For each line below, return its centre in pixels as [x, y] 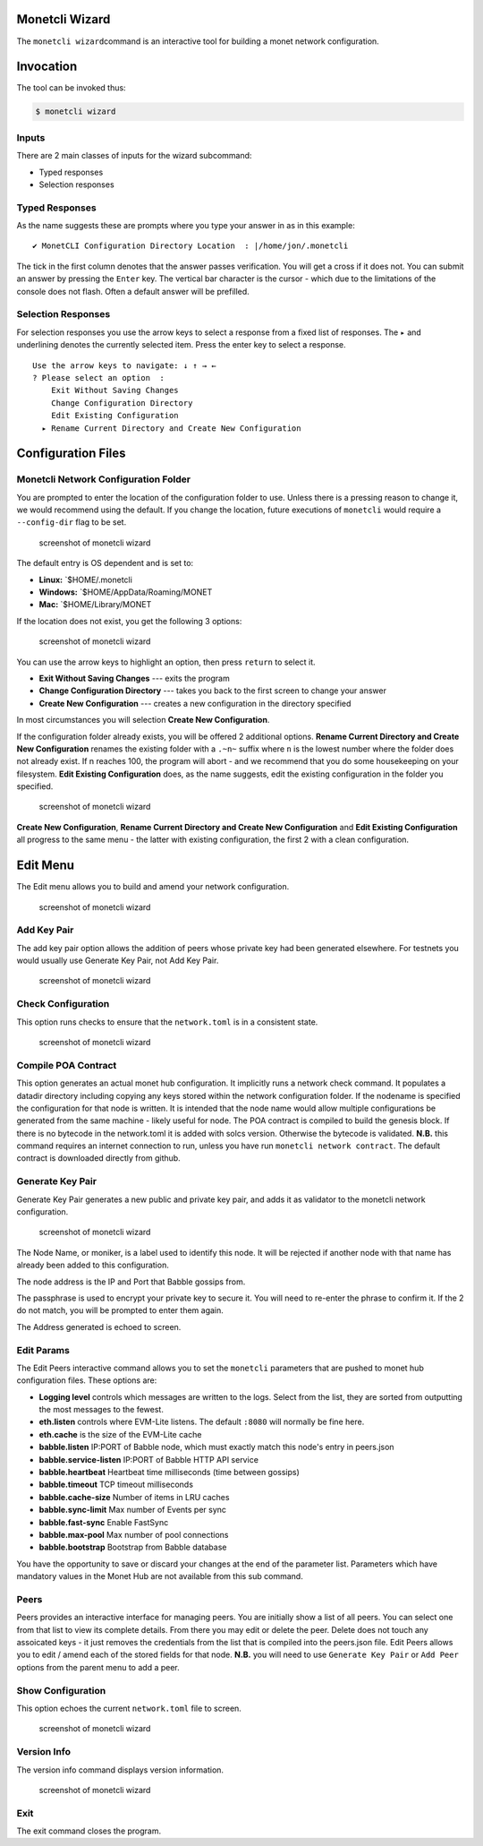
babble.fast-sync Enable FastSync [104, 1522]
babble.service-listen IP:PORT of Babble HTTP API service [149, 1459]
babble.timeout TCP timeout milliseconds [116, 1485]
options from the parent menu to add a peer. [98, 1667]
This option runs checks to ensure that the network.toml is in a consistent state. [167, 1022]
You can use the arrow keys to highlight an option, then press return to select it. [166, 662]
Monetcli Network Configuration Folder [104, 479]
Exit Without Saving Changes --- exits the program [134, 678]
